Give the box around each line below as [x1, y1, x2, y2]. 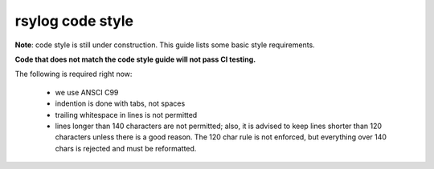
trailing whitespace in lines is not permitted [55, 110, 198, 119]
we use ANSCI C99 [55, 87, 119, 97]
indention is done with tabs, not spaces [55, 99, 186, 108]
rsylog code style [14, 12, 134, 30]
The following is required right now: [14, 69, 133, 79]
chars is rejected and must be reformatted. [55, 143, 197, 153]
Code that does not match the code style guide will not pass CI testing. [14, 54, 256, 64]
